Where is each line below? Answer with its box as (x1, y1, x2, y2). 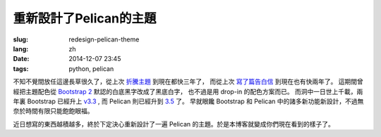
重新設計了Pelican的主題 (13, 11, 157, 26)
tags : (13, 64, 29, 73)
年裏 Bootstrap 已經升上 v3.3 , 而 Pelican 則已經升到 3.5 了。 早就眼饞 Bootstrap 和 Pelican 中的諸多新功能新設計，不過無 (13, 97, 364, 105)
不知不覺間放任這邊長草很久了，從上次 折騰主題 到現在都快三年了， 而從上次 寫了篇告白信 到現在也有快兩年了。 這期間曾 (13, 77, 363, 86)
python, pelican (68, 64, 114, 73)
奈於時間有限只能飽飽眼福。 (13, 107, 94, 115)
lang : (13, 44, 29, 53)
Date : (13, 55, 30, 63)
